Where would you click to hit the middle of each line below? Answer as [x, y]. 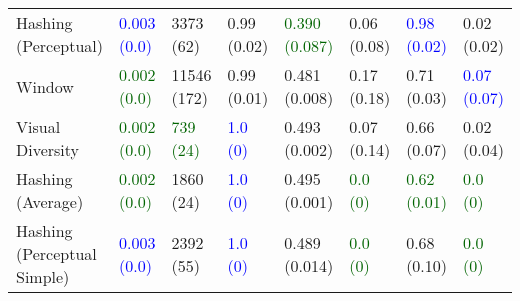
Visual [38, 126]
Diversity [48, 149]
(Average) [50, 201]
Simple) [43, 276]
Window [45, 86]
